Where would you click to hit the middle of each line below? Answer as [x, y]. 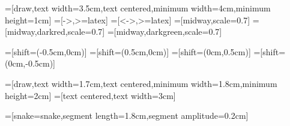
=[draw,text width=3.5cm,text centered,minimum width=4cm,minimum [138, 8]
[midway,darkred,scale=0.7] [55, 31]
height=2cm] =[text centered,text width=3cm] [90, 95]
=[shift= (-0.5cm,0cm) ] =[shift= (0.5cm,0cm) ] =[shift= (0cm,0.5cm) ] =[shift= [145, 51]
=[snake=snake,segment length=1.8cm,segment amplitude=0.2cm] [127, 115]
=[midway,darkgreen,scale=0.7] [165, 31]
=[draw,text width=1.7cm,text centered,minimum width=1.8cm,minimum [141, 83]
